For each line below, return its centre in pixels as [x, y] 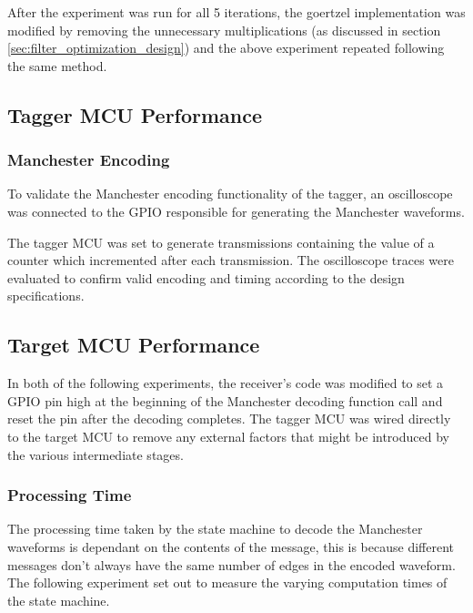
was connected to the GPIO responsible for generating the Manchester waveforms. [236, 211]
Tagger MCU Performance [135, 114]
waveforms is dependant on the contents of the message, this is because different [231, 546]
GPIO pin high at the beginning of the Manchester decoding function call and [225, 400]
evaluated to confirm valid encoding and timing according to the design [206, 277]
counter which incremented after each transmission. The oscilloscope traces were [231, 260]
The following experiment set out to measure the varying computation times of [227, 582]
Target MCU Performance [134, 345]
